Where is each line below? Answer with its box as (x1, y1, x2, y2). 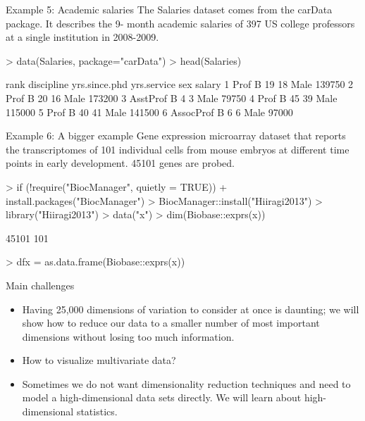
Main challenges (6, 277, 75, 292)
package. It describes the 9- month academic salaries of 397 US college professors (6, 15, 355, 30)
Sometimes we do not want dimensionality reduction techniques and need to (22, 376, 351, 391)
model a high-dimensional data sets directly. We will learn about (22, 390, 302, 405)
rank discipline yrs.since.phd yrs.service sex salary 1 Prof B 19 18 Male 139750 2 (6, 77, 354, 92)
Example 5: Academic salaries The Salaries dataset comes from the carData (6, 2, 333, 16)
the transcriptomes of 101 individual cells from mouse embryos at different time (6, 142, 349, 156)
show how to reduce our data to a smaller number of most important (22, 315, 320, 330)
